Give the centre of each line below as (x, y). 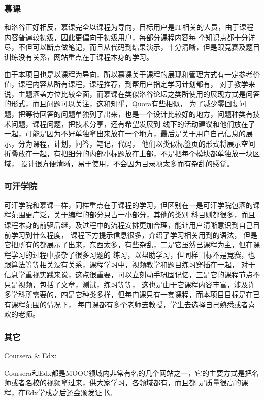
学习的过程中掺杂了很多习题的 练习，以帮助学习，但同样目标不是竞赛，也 (133, 254)
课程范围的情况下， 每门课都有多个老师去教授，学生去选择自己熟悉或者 (129, 304)
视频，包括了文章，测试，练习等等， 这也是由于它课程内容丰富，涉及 (133, 284)
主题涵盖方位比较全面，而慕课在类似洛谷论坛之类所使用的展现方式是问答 (139, 94)
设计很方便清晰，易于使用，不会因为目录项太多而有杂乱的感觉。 (127, 163)
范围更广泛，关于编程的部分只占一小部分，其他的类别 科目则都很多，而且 (133, 215)
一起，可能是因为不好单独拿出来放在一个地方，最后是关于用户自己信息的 (125, 134)
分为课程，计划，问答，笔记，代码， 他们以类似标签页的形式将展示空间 (137, 143)
